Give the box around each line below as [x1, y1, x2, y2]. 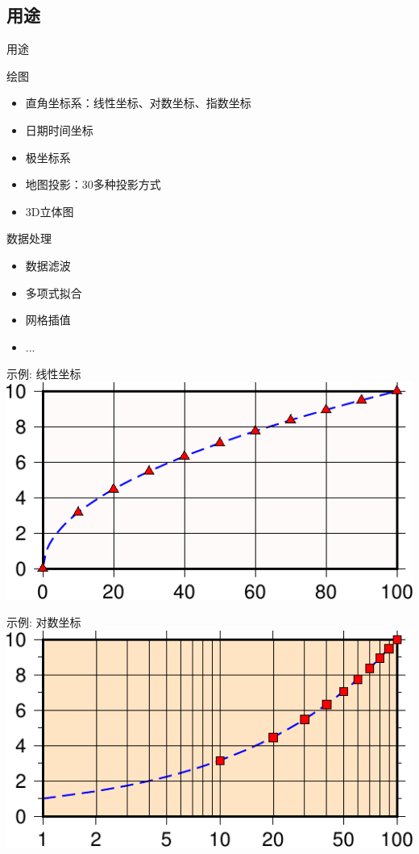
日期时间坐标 [25, 121, 93, 138]
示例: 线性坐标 [6, 365, 81, 382]
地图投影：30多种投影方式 [25, 176, 161, 193]
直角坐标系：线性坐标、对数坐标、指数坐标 [25, 94, 251, 111]
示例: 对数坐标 [6, 614, 81, 631]
